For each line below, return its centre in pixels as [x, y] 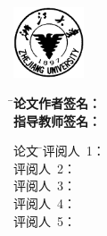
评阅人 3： [45, 185]
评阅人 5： [45, 220]
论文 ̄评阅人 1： [59, 151]
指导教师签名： [57, 120]
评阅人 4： [45, 202]
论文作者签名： [57, 102]
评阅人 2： [45, 168]
